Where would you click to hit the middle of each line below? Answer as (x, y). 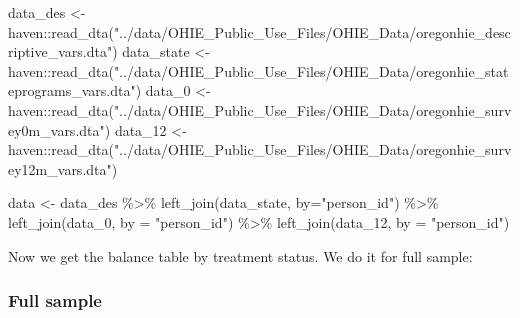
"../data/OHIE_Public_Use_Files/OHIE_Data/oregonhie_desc (312, 31)
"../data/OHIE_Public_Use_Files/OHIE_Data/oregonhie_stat (311, 70)
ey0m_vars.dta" (56, 129)
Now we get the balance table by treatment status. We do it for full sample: (240, 255)
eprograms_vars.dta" (72, 90)
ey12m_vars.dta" (60, 168)
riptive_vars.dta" (60, 51)
